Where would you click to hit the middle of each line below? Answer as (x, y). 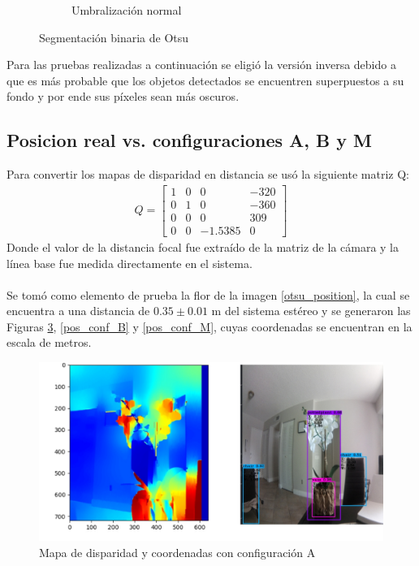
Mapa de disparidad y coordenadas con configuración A (177, 552)
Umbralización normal (127, 10)
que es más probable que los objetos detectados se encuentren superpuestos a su (205, 80)
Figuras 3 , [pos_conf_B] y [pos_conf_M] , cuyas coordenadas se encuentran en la (209, 326)
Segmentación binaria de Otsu (114, 37)
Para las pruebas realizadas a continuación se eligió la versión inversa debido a (201, 65)
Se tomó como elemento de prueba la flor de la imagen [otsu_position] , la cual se (208, 294)
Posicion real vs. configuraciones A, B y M (189, 140)
